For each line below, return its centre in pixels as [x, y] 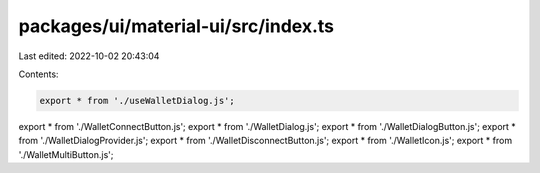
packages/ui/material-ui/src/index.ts [176, 26]
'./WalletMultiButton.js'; [66, 154]
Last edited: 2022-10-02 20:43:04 [89, 56]
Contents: [38, 74]
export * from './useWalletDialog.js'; [137, 100]
